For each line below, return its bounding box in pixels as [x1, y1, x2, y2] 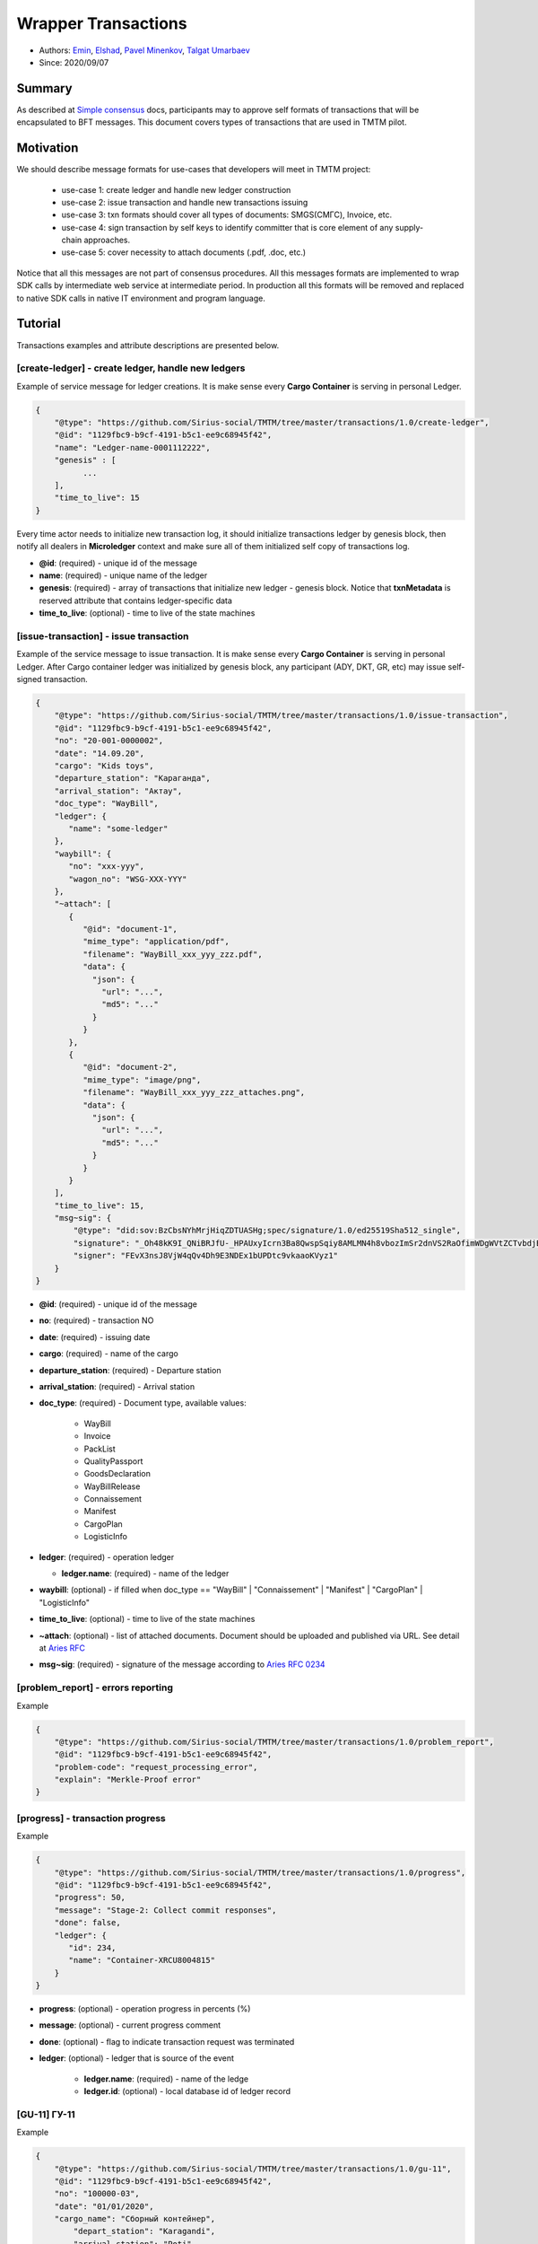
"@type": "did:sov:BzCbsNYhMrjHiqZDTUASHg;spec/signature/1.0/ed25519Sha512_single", [73, 1225, 462, 1236]
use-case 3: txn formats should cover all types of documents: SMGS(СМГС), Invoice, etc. [61, 209, 393, 220]
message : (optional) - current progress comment [39, 2020, 221, 2030]
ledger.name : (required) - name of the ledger [61, 1568, 230, 1579]
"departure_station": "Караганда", [54, 773, 211, 784]
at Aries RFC [39, 1643, 85, 1653]
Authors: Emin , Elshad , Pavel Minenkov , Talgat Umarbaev [39, 45, 250, 56]
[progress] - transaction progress [16, 1811, 166, 1824]
